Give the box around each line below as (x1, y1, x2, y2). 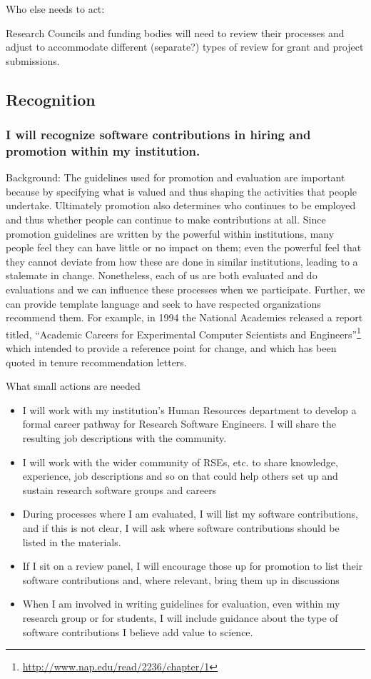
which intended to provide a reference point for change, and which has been (6, 341, 337, 356)
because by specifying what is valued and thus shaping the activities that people (6, 183, 357, 198)
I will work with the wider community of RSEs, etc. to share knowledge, (22, 454, 338, 469)
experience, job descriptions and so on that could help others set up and (22, 468, 338, 483)
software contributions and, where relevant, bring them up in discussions (22, 572, 340, 587)
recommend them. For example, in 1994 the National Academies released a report (6, 310, 363, 325)
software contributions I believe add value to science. (22, 624, 253, 639)
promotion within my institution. (6, 142, 200, 159)
